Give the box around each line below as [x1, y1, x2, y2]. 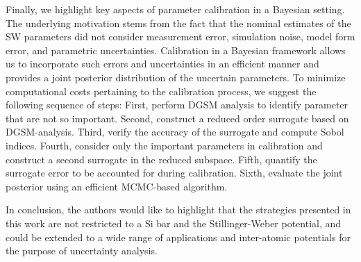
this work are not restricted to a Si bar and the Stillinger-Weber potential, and [6, 215, 342, 230]
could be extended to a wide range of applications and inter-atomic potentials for [6, 229, 351, 244]
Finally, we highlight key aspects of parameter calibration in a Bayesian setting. [6, 2, 345, 16]
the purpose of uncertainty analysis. [6, 243, 158, 258]
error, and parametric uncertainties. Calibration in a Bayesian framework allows [6, 42, 346, 57]
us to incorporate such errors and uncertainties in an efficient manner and [6, 56, 319, 71]
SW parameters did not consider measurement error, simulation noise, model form [6, 29, 355, 44]
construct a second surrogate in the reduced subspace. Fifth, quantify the [6, 152, 317, 166]
